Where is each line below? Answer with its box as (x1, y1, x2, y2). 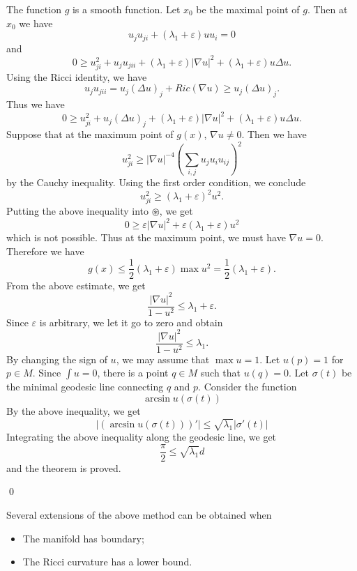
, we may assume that (116, 351, 210, 366)
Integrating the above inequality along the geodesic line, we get (6, 429, 277, 444)
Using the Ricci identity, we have (6, 69, 147, 84)
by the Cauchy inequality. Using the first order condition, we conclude (6, 174, 306, 189)
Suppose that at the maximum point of (6, 127, 174, 142)
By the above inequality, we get (6, 404, 141, 418)
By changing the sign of (6, 351, 107, 366)
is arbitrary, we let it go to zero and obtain (39, 314, 223, 329)
